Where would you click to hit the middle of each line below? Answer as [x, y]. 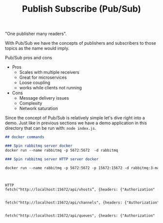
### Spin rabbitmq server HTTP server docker [52, 159]
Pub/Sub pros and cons [29, 58]
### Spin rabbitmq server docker [39, 146]
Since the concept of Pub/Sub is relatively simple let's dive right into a [75, 118]
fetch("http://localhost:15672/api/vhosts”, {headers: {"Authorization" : [82, 190]
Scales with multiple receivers [49, 72]
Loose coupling [35, 83]
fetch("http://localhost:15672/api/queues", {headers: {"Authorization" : [82, 216]
